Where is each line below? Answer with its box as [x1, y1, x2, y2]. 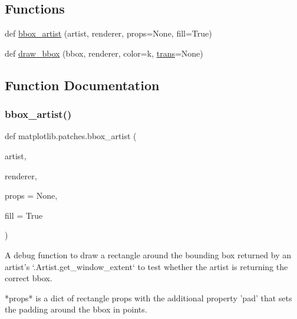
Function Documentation [5, 75, 160, 94]
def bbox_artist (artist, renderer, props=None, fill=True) [5, 27, 212, 40]
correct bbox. [5, 272, 52, 284]
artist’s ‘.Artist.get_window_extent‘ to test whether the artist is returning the [5, 260, 288, 272]
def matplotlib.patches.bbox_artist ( [5, 130, 137, 142]
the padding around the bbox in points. [5, 303, 147, 315]
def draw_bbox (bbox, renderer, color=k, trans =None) [5, 47, 203, 59]
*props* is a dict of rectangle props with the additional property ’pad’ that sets [5, 291, 292, 304]
